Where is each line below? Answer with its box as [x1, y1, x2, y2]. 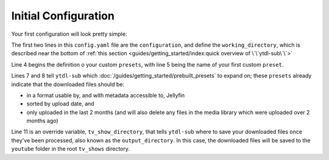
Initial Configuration [11, 9, 115, 22]
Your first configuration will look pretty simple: [11, 30, 127, 38]
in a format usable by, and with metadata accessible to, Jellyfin [26, 92, 185, 99]
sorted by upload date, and [26, 100, 94, 107]
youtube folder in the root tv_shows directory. [11, 145, 130, 153]
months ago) [26, 117, 58, 124]
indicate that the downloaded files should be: [11, 81, 125, 88]
